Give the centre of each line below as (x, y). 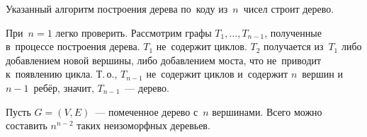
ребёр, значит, (64, 87)
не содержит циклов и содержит (217, 74)
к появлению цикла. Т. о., (62, 74)
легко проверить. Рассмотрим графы (134, 32)
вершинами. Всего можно (267, 111)
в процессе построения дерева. (73, 46)
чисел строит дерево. (289, 8)
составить (27, 125)
